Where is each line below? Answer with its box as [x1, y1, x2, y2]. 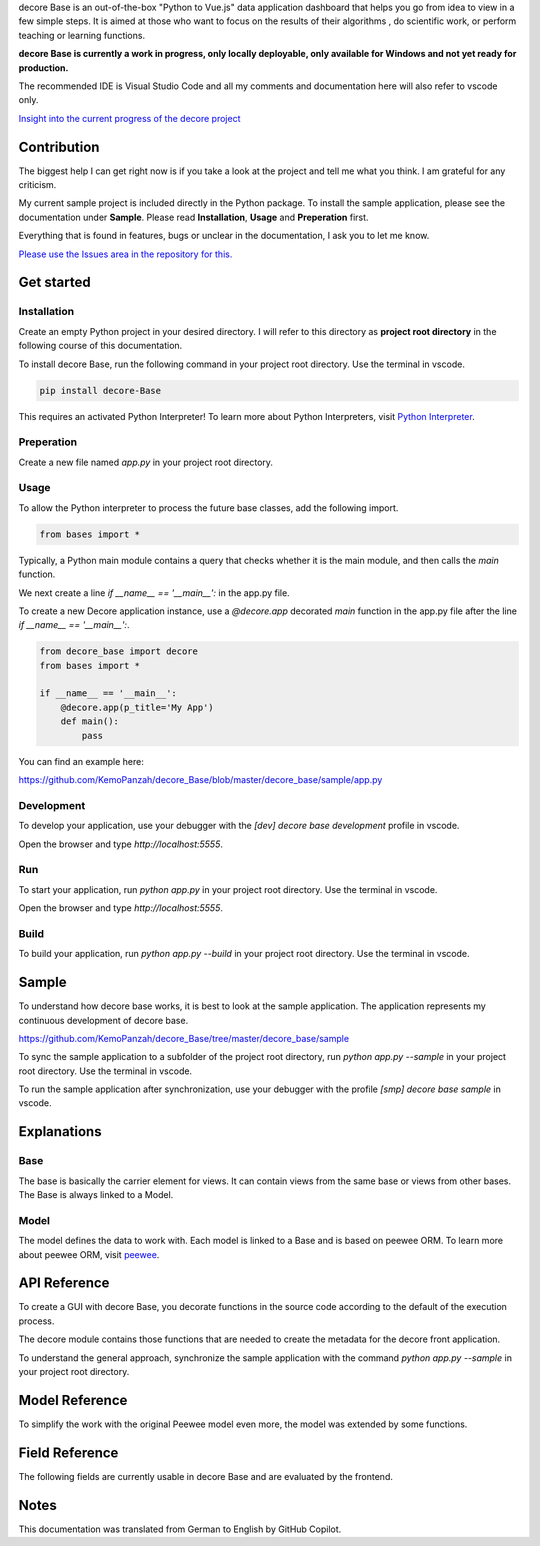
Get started [18, 274, 91, 291]
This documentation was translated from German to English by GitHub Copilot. [18, 1523, 342, 1535]
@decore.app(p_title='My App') [60, 701, 214, 713]
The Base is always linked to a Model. [18, 1189, 174, 1201]
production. [18, 61, 69, 74]
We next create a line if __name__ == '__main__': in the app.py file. [18, 586, 290, 599]
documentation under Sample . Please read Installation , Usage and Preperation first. [18, 211, 369, 223]
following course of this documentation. [18, 340, 183, 352]
